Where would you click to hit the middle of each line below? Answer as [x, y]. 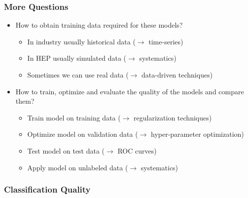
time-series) [166, 41]
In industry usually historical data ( [81, 41]
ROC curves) [137, 150]
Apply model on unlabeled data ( [78, 167]
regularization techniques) [173, 117]
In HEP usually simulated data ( [77, 58]
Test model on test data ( [66, 150]
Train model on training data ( [74, 117]
